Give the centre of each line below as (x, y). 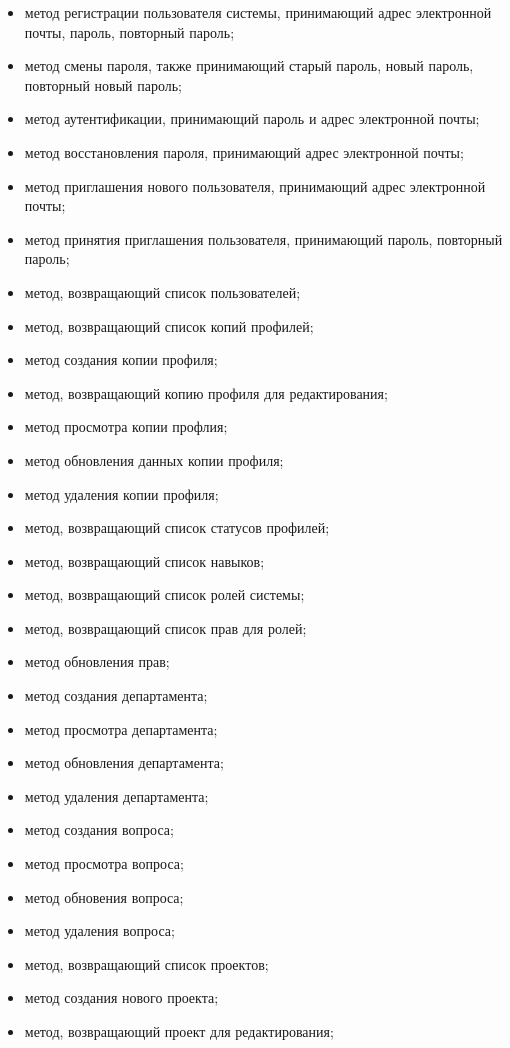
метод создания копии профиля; (121, 359)
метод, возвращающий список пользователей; (162, 291)
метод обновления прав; (97, 661)
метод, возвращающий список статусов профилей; (177, 527)
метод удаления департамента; (116, 795)
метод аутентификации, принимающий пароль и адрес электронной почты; (252, 118)
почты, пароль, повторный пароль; (129, 31)
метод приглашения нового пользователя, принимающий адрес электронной (255, 185)
